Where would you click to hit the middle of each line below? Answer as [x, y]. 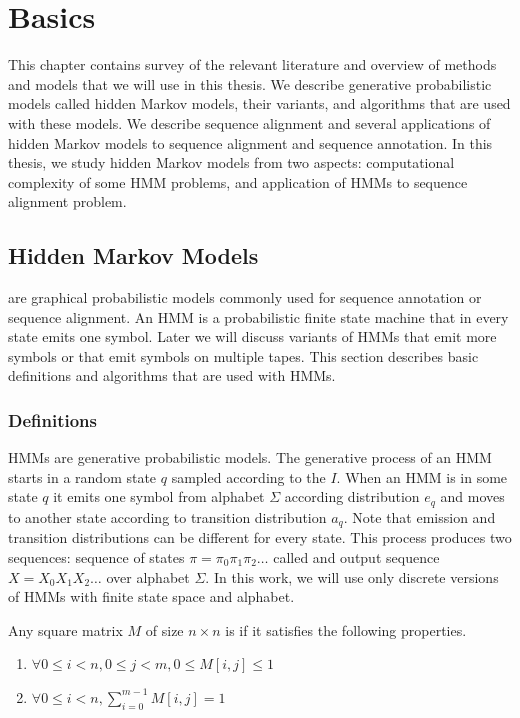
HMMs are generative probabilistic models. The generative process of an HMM [250, 457]
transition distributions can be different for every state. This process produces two [260, 537]
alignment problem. [67, 201]
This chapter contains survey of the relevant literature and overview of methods [252, 64]
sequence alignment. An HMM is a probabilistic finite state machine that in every [258, 316]
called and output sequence [356, 556]
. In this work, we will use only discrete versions [352, 576]
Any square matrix [65, 629]
